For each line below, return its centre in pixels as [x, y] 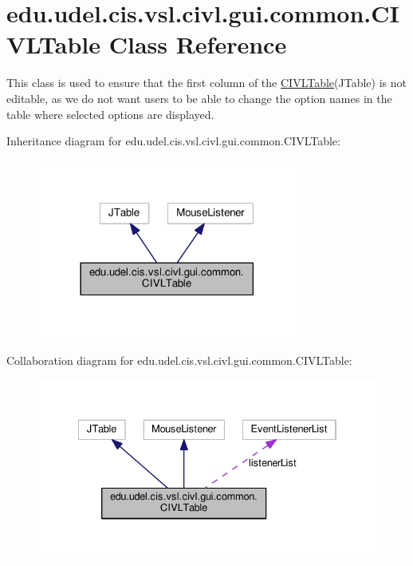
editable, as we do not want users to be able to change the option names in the [199, 98]
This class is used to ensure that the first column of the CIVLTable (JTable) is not [206, 83]
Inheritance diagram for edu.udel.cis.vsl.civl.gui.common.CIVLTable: [173, 141]
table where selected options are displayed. [110, 114]
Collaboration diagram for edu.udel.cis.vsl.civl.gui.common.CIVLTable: [179, 360]
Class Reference [198, 44]
